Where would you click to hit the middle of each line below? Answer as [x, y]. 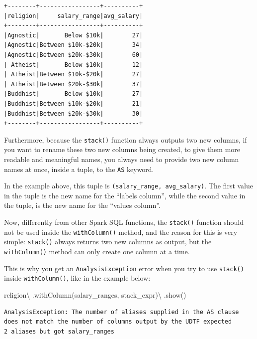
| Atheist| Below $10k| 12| [74, 65]
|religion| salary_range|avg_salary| [74, 16]
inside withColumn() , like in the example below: [77, 278]
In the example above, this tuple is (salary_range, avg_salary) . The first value [129, 186]
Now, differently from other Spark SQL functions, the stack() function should [124, 222]
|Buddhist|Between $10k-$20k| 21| [74, 103]
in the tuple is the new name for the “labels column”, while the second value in [125, 195]
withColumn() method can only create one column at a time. [97, 252]
